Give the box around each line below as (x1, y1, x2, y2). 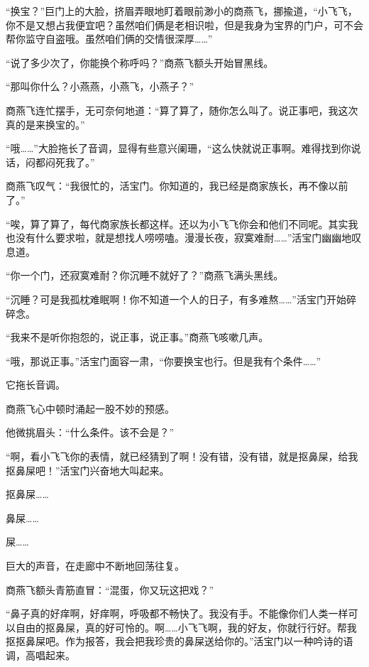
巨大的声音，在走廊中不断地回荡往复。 (6, 558, 184, 573)
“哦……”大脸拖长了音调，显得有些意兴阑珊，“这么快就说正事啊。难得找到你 (6, 141, 351, 156)
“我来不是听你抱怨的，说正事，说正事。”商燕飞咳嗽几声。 (6, 330, 269, 345)
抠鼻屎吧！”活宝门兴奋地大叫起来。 (6, 462, 170, 477)
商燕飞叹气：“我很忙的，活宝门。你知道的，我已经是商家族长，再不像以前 (6, 178, 348, 193)
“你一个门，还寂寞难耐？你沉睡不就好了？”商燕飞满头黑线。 (6, 268, 284, 283)
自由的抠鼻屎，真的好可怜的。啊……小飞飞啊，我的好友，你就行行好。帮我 (15, 619, 357, 634)
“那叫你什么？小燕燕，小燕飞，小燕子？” (6, 79, 194, 94)
